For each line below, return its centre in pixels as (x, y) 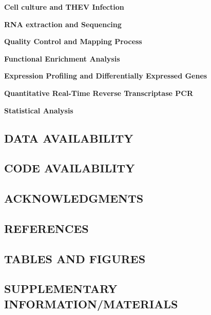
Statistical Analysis (39, 110)
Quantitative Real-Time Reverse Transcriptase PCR (99, 93)
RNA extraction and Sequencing (63, 24)
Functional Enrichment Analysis (62, 58)
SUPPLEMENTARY (61, 289)
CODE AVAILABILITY (70, 168)
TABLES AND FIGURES (75, 258)
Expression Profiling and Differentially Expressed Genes (106, 76)
